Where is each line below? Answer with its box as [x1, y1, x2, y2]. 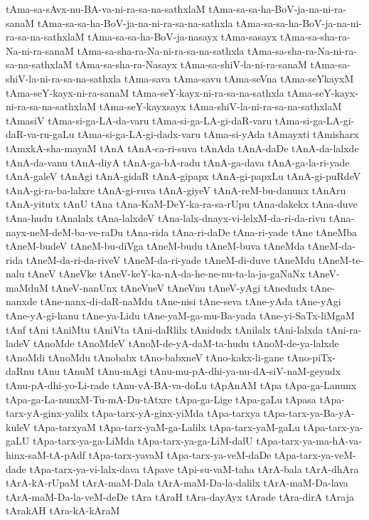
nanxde [6, 294, 37, 309]
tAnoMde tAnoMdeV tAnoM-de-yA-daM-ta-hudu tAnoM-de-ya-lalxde [33, 336, 339, 351]
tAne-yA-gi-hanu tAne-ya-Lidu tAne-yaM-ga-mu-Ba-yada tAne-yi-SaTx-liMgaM [6, 308, 355, 323]
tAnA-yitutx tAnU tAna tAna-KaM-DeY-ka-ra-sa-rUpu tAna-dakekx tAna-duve [6, 196, 358, 211]
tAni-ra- [326, 322, 362, 336]
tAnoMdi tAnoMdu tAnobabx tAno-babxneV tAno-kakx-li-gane [6, 349, 284, 364]
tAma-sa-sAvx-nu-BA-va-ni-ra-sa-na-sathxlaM [6, 1, 205, 16]
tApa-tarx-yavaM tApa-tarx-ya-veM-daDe [88, 447, 272, 462]
